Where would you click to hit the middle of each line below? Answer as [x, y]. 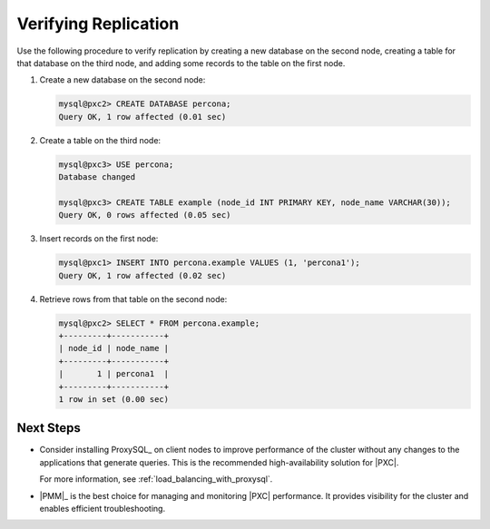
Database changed [97, 177]
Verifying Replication [98, 24]
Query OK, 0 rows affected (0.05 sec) [145, 215]
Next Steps [49, 428]
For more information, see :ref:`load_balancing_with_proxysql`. [156, 479]
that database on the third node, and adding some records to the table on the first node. [181, 63]
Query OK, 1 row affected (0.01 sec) [142, 117]
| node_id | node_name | [114, 348]
